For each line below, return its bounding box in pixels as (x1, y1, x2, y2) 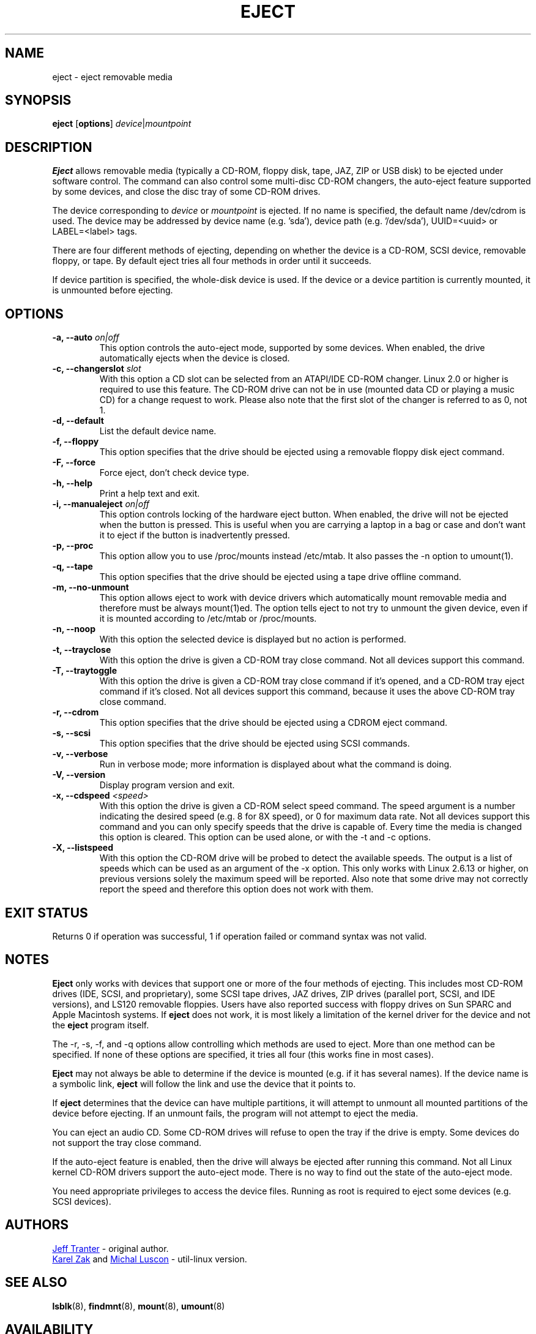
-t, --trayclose (52, 644, 111, 655)
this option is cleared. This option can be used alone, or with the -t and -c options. (99, 832, 431, 843)
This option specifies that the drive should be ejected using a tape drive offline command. (99, 571, 461, 582)
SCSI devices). (52, 1196, 111, 1207)
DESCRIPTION (5, 139, 92, 155)
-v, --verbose (52, 748, 108, 759)
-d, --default (52, 415, 104, 426)
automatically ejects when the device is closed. (99, 353, 290, 364)
